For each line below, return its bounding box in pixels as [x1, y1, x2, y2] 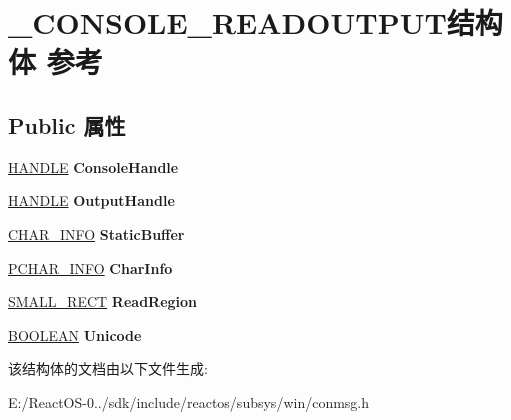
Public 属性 [8, 109, 126, 140]
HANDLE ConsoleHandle [8, 156, 179, 177]
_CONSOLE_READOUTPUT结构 [8, 2, 503, 43]
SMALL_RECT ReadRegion [8, 291, 198, 312]
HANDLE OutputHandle [8, 190, 175, 211]
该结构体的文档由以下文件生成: [8, 358, 208, 379]
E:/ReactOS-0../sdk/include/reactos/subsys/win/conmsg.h [8, 391, 370, 412]
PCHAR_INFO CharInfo [8, 257, 173, 278]
